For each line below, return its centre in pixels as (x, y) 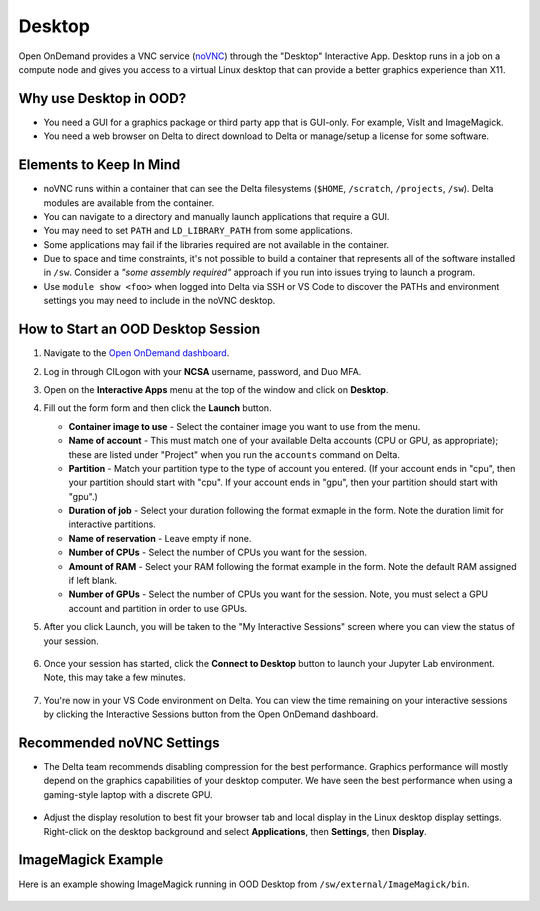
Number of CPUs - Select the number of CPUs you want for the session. (218, 552)
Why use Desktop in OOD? (102, 98)
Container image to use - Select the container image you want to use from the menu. (244, 426)
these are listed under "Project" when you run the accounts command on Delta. (234, 454)
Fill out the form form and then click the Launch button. (157, 408)
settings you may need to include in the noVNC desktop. (159, 301)
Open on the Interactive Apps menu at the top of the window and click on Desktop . (216, 389)
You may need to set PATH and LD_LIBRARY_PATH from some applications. (198, 231)
